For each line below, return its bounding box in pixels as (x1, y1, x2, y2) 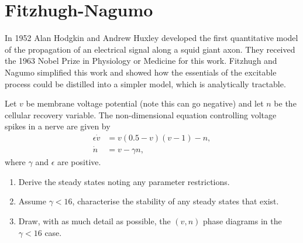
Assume (18, 195, 46, 207)
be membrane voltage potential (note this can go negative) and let (26, 97, 264, 109)
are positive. (57, 156, 101, 168)
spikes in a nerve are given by (5, 120, 111, 132)
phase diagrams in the (202, 214, 282, 227)
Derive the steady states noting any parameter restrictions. (18, 175, 230, 187)
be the (274, 97, 297, 109)
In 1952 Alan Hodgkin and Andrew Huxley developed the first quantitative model (5, 32, 298, 44)
